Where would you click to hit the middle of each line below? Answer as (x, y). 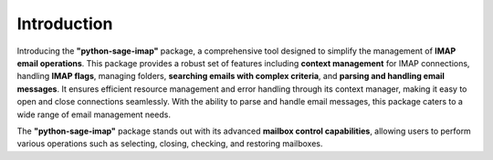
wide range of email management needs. (94, 115)
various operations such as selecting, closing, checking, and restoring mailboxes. (170, 144)
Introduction (65, 24)
